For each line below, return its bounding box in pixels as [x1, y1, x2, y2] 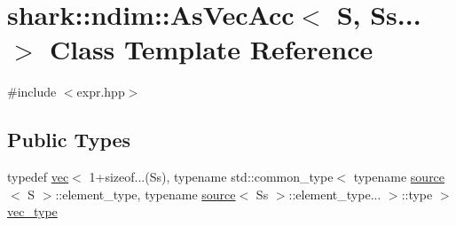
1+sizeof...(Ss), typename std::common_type [89, 168, 334, 186]
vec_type [7, 202, 58, 221]
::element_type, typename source [55, 184, 236, 203]
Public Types [7, 126, 131, 153]
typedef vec [7, 168, 69, 186]
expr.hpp [76, 82, 125, 101]
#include [7, 82, 57, 101]
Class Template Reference [50, 31, 373, 67]
